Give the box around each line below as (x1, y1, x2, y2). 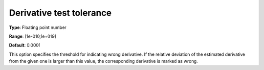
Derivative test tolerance (9, 7, 112, 18)
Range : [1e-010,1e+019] (9, 33, 56, 39)
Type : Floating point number (9, 24, 66, 30)
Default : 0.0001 (9, 42, 41, 48)
